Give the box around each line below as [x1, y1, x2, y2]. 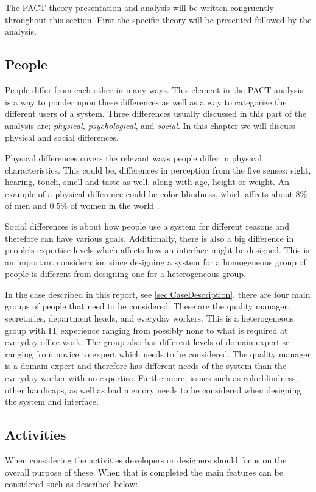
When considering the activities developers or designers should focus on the [5, 454, 287, 466]
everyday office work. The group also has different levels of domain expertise [5, 336, 290, 348]
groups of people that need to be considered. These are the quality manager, [5, 300, 290, 312]
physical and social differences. [5, 131, 119, 144]
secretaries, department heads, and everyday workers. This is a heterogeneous [5, 312, 294, 325]
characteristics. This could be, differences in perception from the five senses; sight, [5, 163, 311, 176]
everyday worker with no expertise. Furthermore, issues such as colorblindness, [5, 371, 298, 384]
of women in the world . [70, 199, 160, 212]
